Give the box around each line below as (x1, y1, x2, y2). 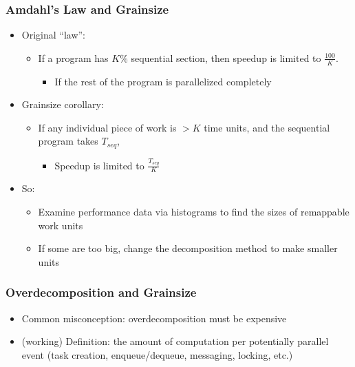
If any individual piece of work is (38, 120, 177, 134)
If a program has (38, 50, 109, 65)
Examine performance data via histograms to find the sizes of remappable (38, 205, 349, 219)
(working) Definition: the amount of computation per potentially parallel (21, 334, 329, 348)
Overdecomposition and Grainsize (6, 284, 197, 301)
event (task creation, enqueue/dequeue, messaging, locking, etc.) (21, 347, 293, 361)
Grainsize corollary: (21, 97, 104, 112)
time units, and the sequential (204, 120, 330, 134)
